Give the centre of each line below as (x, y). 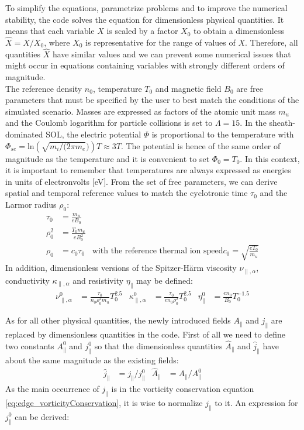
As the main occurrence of (52, 389)
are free (250, 88)
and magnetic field (188, 88)
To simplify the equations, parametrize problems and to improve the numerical (146, 8)
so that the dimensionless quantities (158, 345)
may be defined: (165, 280)
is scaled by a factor (142, 31)
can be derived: (42, 416)
